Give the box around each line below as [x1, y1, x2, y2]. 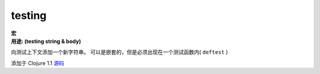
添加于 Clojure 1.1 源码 [11, 59, 65, 66]
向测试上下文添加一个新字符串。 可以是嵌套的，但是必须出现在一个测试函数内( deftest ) [11, 49, 228, 56]
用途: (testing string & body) [11, 37, 81, 44]
